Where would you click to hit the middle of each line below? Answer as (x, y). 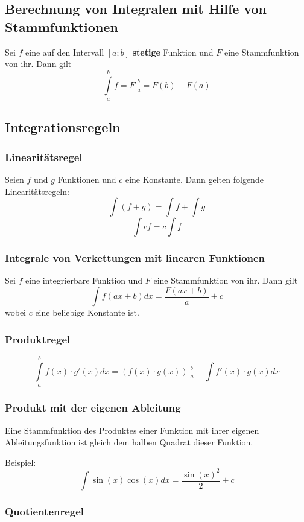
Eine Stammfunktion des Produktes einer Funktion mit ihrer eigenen (132, 430)
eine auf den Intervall (65, 52)
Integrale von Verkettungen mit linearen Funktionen (135, 258)
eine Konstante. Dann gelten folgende (194, 179)
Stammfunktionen (62, 26)
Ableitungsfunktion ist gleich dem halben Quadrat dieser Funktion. (129, 442)
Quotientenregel (45, 511)
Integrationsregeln (63, 127)
